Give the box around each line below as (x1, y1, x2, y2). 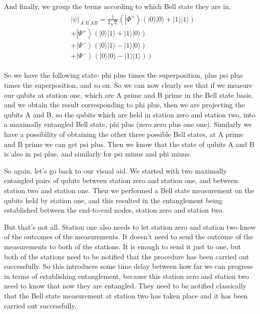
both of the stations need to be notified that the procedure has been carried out (4, 251, 249, 261)
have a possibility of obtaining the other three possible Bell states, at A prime (4, 129, 243, 139)
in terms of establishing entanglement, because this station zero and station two (4, 270, 249, 281)
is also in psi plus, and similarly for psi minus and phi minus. (4, 148, 192, 159)
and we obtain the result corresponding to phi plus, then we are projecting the (4, 99, 245, 110)
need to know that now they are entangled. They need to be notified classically (4, 280, 246, 291)
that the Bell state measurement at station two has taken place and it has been (4, 290, 248, 300)
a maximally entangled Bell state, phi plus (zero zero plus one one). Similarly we (4, 119, 252, 129)
